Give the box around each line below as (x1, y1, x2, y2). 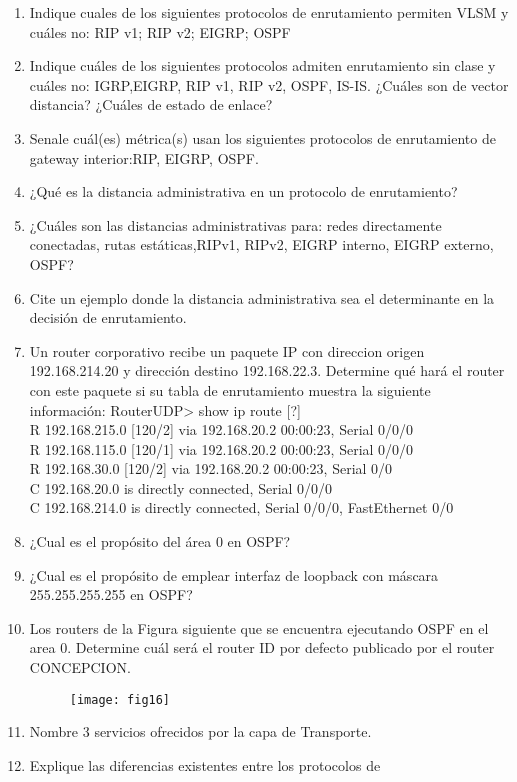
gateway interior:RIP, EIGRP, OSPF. (29, 147, 259, 168)
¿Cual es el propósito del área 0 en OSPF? (29, 531, 291, 552)
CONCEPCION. (29, 657, 131, 678)
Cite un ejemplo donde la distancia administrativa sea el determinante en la (29, 287, 495, 308)
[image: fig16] (69, 692, 171, 707)
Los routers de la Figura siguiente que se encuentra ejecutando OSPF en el (29, 617, 489, 638)
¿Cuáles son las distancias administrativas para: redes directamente (29, 214, 442, 235)
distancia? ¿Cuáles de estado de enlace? (29, 94, 273, 115)
